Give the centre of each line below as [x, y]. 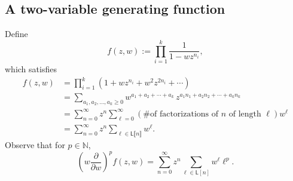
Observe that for [35, 145]
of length [245, 114]
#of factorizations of [181, 114]
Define [16, 34]
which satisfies [31, 68]
